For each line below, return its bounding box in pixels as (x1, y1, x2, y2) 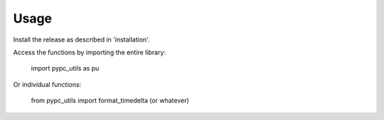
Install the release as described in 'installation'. (13, 35, 150, 44)
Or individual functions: (13, 80, 82, 88)
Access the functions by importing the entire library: (13, 48, 166, 56)
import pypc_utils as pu (31, 64, 100, 73)
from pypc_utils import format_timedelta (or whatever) (31, 96, 190, 105)
